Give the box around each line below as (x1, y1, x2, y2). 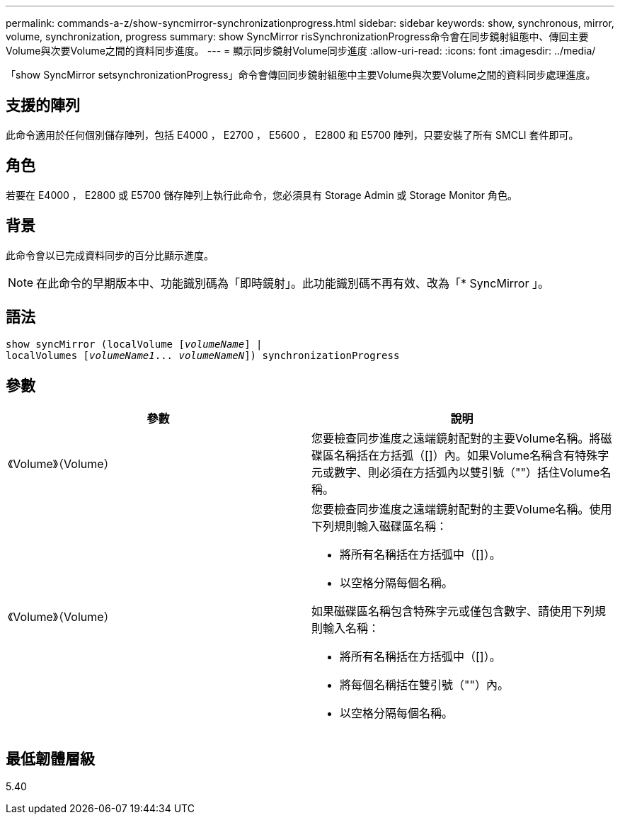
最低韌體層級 (6, 749, 95, 768)
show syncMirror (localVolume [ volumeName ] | (6, 338, 263, 351)
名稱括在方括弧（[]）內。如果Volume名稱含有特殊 (334, 448, 598, 463)
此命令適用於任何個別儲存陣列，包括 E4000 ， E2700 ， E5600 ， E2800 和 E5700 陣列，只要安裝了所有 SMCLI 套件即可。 (6, 128, 579, 141)
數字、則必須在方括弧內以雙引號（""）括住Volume (334, 465, 600, 480)
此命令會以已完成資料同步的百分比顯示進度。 (6, 249, 214, 261)
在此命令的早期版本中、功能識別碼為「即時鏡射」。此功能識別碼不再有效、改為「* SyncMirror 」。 (36, 275, 549, 290)
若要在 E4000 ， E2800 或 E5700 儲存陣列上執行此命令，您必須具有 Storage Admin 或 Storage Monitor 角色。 (6, 188, 517, 201)
